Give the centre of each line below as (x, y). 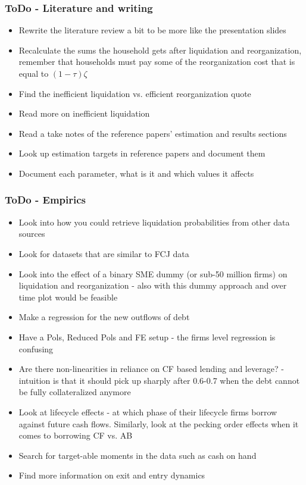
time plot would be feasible (68, 297)
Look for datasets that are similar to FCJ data (104, 253)
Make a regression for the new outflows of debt (104, 317)
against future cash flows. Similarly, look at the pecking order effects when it (159, 423)
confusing (36, 348)
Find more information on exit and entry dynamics (112, 475)
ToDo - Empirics (46, 200)
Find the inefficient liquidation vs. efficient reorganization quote (135, 93)
